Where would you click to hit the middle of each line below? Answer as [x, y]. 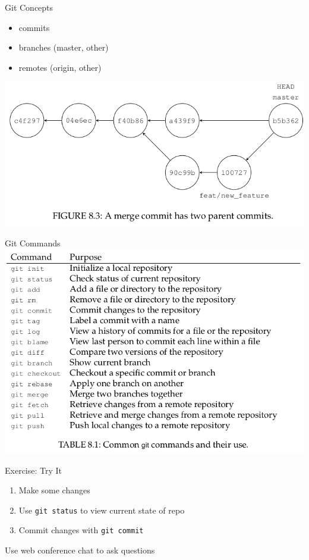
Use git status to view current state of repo [102, 510]
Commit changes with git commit [81, 530]
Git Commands [33, 243]
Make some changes [54, 490]
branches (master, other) [64, 47]
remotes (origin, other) [60, 67]
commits [34, 27]
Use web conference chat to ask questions [80, 550]
